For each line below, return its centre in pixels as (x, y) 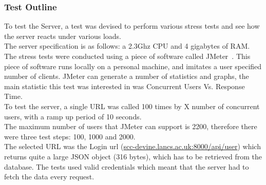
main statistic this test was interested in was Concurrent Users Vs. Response (125, 86)
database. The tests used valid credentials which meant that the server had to (127, 166)
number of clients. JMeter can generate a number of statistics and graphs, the (127, 76)
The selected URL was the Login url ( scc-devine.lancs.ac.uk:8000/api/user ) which (132, 146)
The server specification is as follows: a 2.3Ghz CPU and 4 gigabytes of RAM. (127, 46)
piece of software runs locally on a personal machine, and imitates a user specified (133, 66)
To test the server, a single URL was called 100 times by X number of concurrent (132, 106)
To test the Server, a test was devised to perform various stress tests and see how (132, 26)
